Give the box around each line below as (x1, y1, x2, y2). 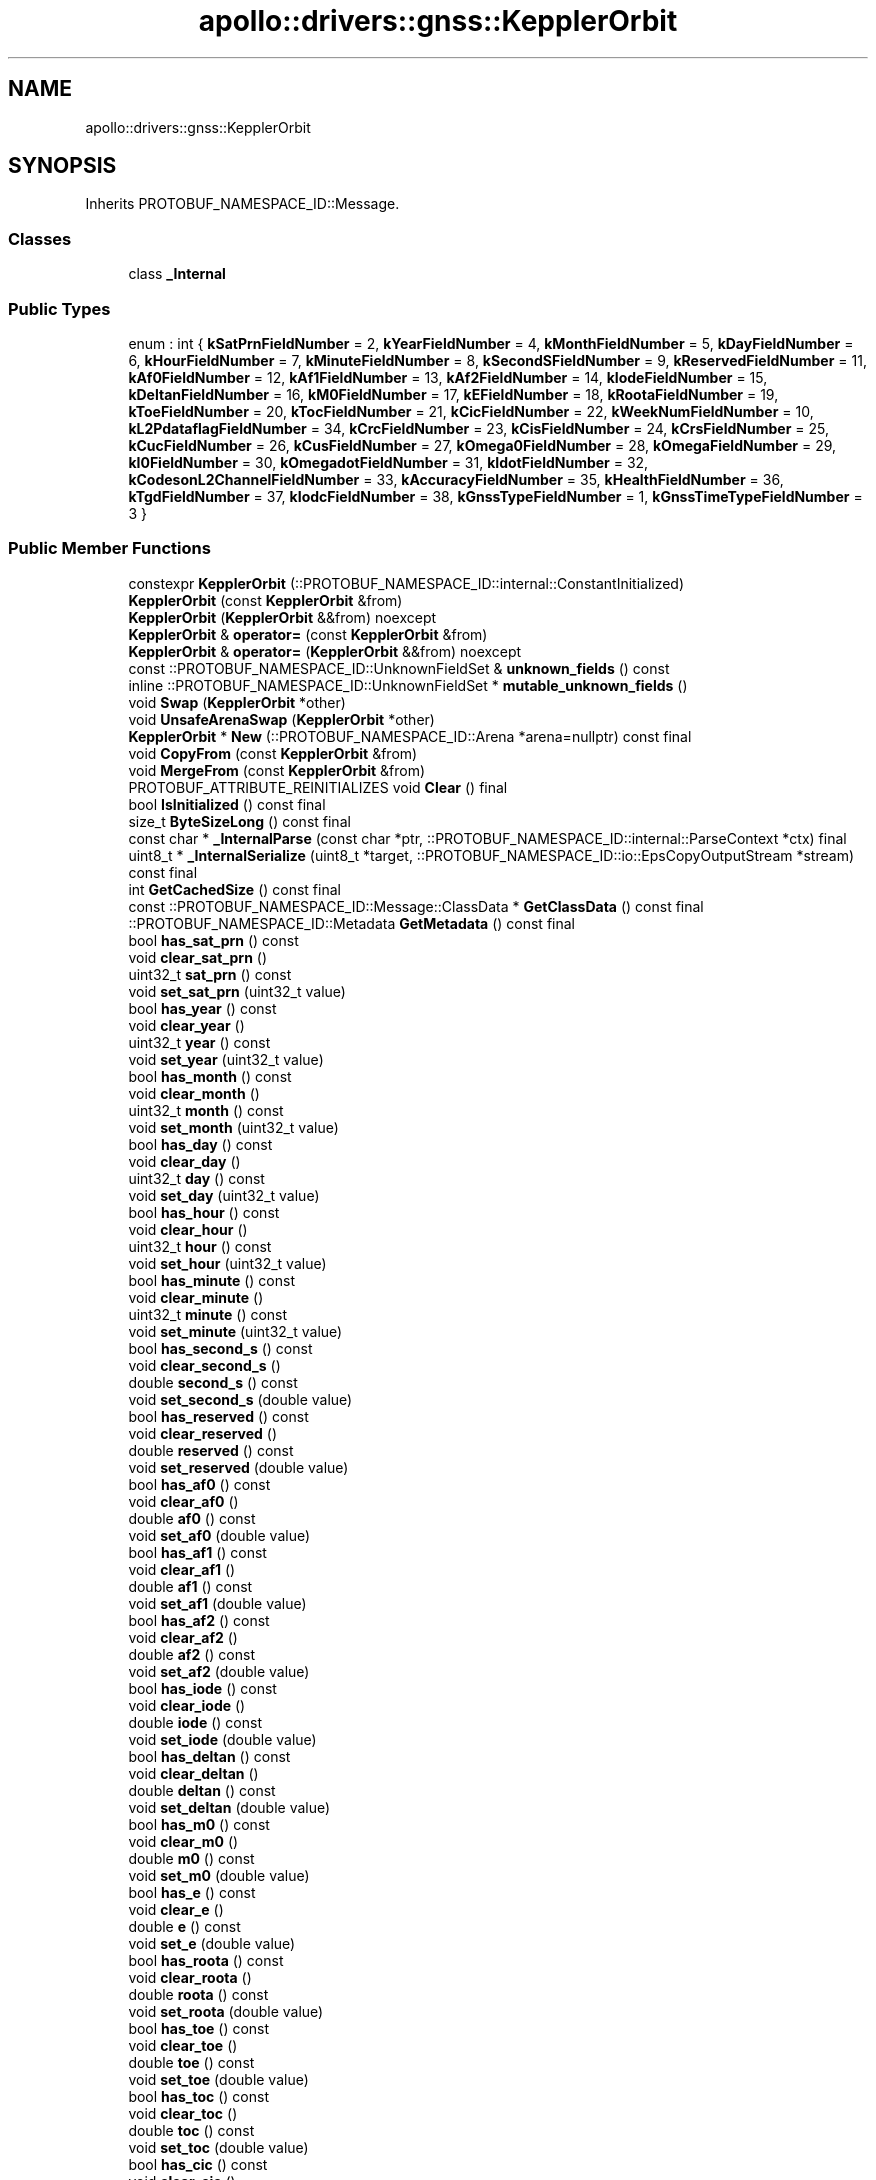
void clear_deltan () (128, 1764, 259, 1782)
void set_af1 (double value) (128, 1594, 307, 1612)
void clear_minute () (128, 1288, 264, 1306)
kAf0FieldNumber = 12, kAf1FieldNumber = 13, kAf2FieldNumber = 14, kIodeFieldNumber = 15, (128, 368, 768, 386)
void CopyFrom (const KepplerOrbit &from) (128, 744, 418, 762)
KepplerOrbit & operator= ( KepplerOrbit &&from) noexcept (128, 642, 522, 660)
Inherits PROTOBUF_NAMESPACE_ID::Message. (85, 195, 400, 213)
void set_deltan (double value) (128, 1798, 331, 1816)
